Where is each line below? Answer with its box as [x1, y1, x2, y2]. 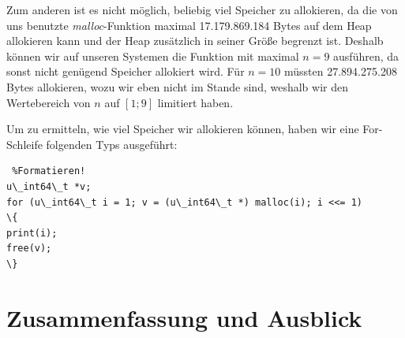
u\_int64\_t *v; [6, 180, 92, 192]
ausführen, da [333, 47, 399, 64]
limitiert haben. [157, 94, 234, 110]
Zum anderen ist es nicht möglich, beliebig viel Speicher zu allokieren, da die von [6, 2, 398, 17]
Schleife [6, 136, 43, 152]
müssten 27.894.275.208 [284, 63, 397, 80]
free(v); [6, 243, 52, 254]
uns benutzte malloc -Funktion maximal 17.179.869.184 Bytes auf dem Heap [6, 17, 372, 33]
